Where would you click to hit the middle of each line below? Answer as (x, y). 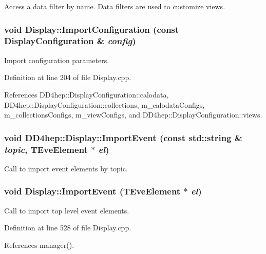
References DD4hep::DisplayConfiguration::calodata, (87, 94)
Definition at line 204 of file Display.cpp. (68, 77)
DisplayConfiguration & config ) (70, 41)
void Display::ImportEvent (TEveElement (92, 191)
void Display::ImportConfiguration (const (92, 29)
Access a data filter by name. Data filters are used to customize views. (115, 6)
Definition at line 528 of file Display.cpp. (68, 228)
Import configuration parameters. (57, 60)
